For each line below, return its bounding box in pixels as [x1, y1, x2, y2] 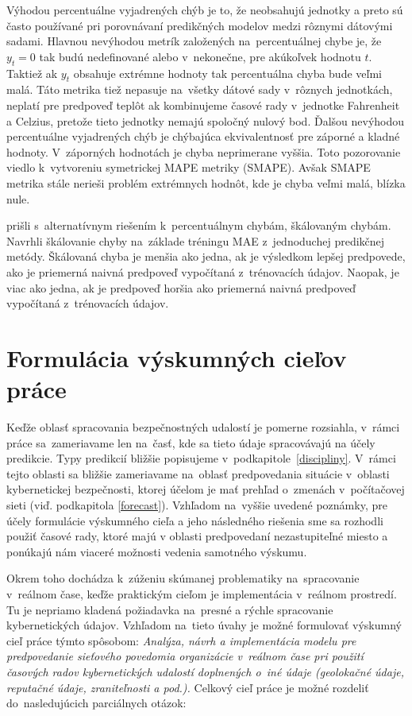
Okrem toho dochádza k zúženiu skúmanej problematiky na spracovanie [6, 570, 360, 586]
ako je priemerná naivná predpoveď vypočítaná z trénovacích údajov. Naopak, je [6, 263, 399, 280]
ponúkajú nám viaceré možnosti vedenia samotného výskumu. [6, 543, 307, 559]
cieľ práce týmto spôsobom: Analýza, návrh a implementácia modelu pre [6, 632, 356, 648]
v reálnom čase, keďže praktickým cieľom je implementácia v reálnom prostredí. [6, 585, 397, 602]
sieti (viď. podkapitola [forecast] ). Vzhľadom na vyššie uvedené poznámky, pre [6, 496, 387, 513]
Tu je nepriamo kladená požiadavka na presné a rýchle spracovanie [6, 601, 333, 617]
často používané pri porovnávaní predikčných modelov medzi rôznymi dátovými [6, 17, 393, 33]
